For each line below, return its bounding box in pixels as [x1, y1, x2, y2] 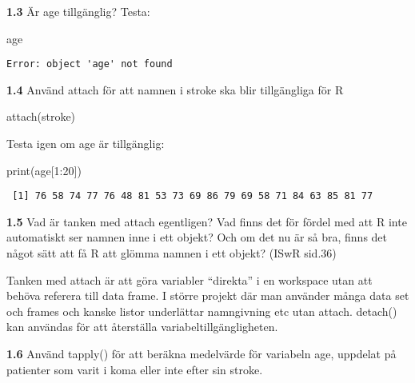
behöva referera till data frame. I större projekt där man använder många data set [6, 287, 409, 304]
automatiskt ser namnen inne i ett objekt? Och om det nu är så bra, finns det [6, 229, 388, 245]
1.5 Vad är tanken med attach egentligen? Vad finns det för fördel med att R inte [6, 213, 407, 229]
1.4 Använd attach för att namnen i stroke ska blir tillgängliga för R [6, 81, 344, 98]
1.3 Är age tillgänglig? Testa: [6, 3, 150, 19]
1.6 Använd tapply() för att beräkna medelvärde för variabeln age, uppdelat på [6, 345, 397, 362]
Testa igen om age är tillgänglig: [6, 135, 165, 152]
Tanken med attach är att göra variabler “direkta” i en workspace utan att [6, 271, 373, 288]
